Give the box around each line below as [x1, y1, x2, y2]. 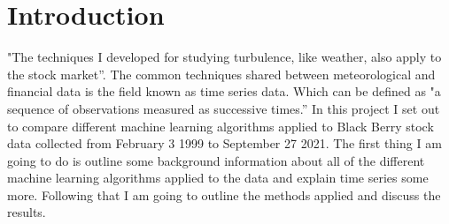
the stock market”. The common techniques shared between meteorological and [7, 64, 436, 83]
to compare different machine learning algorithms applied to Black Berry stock [7, 116, 434, 135]
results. [7, 203, 46, 221]
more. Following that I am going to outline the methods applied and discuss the [7, 185, 441, 204]
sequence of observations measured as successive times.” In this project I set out [7, 99, 440, 117]
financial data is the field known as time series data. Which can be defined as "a [7, 82, 441, 101]
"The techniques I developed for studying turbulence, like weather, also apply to [7, 48, 442, 66]
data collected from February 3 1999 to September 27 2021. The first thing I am [7, 134, 442, 153]
